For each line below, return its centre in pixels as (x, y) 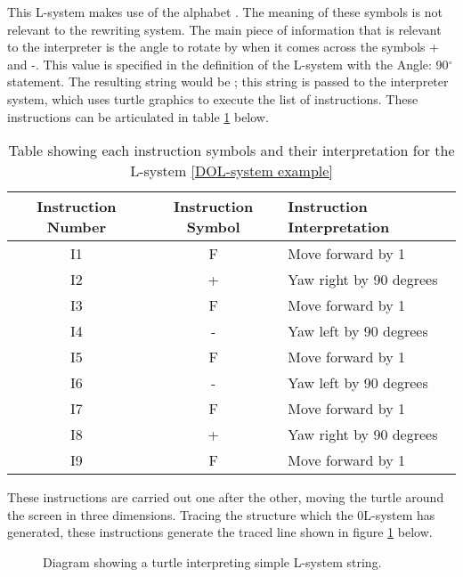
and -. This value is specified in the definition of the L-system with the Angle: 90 (228, 64)
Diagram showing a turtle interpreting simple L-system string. (212, 561)
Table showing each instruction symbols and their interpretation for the (231, 150)
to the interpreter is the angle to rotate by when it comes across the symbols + (223, 47)
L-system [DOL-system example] (231, 171)
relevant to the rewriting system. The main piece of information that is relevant (224, 29)
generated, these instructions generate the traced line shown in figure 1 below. (220, 532)
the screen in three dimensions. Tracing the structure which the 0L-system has (221, 514)
